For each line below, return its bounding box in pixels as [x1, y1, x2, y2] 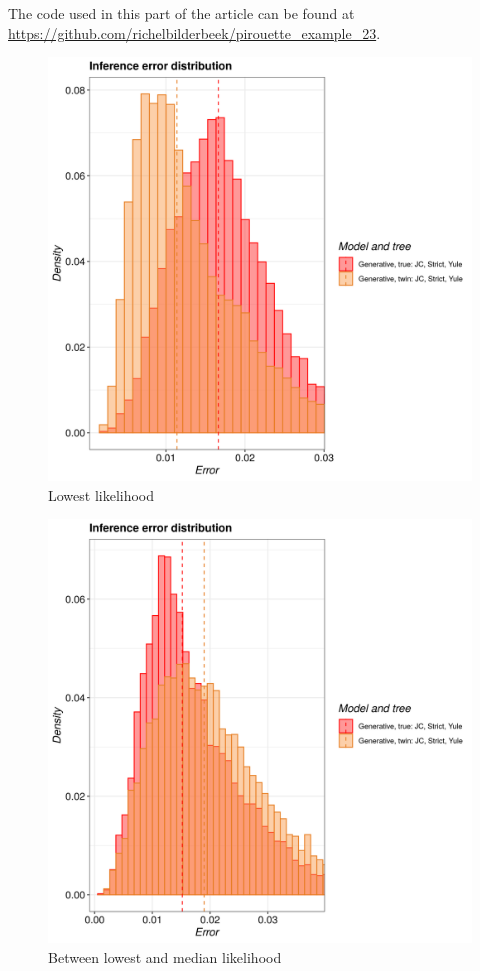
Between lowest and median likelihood [48, 946, 282, 967]
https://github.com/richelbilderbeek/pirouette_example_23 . [8, 22, 381, 43]
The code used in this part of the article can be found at [8, 3, 355, 23]
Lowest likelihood [48, 484, 155, 505]
